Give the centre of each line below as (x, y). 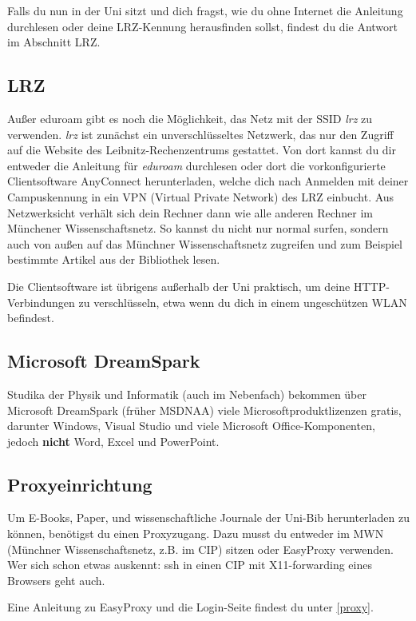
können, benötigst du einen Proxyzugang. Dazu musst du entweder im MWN (196, 533)
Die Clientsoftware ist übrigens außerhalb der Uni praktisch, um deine (179, 286)
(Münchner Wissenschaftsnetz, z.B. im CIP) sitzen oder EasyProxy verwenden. (200, 549)
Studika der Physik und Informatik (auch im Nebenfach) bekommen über (187, 394)
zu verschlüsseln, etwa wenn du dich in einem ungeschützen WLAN (243, 302)
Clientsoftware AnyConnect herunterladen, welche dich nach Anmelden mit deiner (208, 181)
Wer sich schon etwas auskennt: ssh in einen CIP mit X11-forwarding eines (190, 565)
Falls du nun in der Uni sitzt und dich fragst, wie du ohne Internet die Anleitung (205, 10)
